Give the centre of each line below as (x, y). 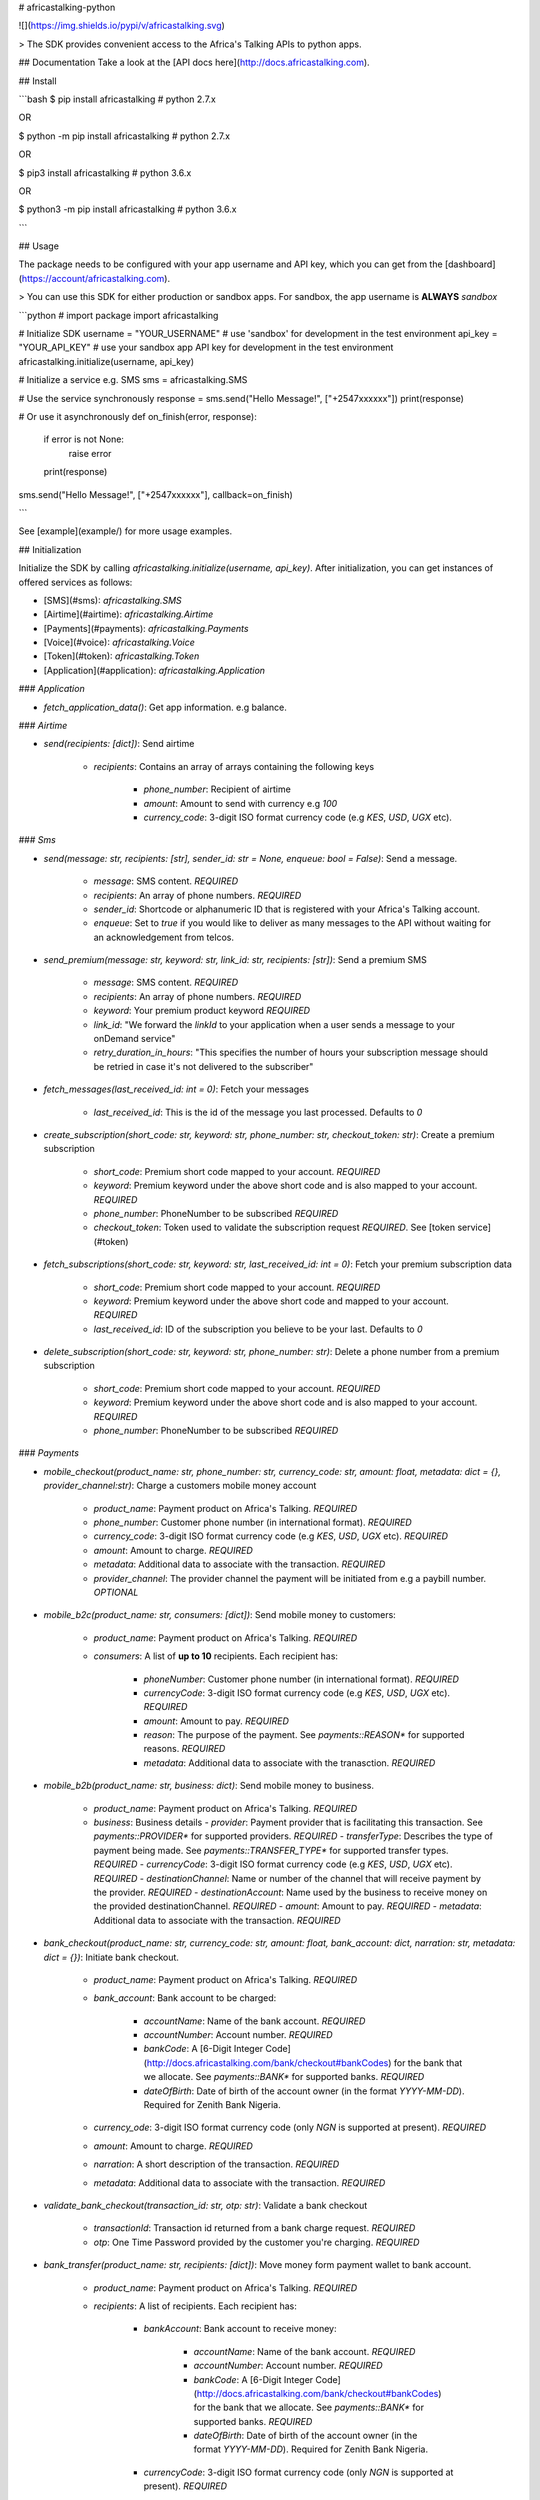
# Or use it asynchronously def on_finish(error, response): (137, 416)
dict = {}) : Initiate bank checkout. (111, 1957)
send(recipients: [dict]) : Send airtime (119, 744)
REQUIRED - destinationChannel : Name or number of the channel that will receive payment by (287, 1878)
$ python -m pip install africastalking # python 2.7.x (124, 136)
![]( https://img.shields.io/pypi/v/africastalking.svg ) (121, 26)
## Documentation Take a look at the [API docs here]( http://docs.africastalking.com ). (194, 62)
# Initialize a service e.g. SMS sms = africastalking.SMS (133, 380)
